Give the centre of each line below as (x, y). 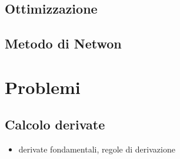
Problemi (43, 87)
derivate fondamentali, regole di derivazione (97, 149)
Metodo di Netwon (63, 43)
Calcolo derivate (55, 124)
